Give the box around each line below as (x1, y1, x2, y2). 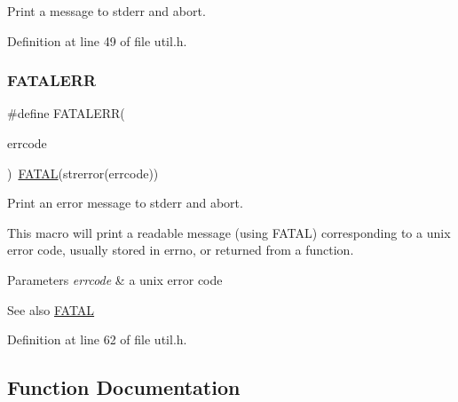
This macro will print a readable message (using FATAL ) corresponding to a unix (7, 223, 451, 241)
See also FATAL (7, 300, 95, 319)
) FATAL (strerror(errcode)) (7, 163, 159, 182)
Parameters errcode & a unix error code (7, 270, 223, 288)
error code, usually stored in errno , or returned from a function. (7, 240, 354, 259)
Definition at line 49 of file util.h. (7, 31, 187, 50)
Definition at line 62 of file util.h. (7, 330, 187, 349)
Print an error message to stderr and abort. (7, 193, 243, 212)
